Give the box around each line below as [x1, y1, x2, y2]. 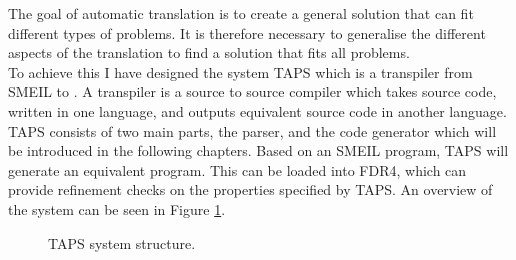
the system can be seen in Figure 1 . [8, 198, 226, 219]
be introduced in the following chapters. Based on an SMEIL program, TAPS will [8, 140, 509, 161]
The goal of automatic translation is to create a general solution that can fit [8, 3, 474, 23]
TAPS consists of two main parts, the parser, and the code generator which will [8, 120, 497, 141]
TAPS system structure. [48, 232, 196, 253]
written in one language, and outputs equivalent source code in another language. [8, 100, 507, 121]
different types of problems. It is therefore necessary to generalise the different [8, 22, 486, 43]
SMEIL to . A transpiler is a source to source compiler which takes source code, [8, 81, 497, 102]
